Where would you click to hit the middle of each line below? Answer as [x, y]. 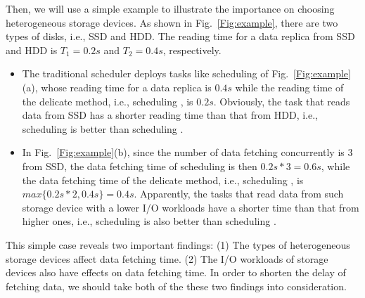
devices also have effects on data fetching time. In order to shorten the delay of [176, 272]
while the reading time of [289, 87]
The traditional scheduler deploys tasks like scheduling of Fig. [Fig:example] [186, 73]
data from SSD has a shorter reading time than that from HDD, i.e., [170, 115]
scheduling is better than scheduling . [103, 128]
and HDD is [32, 50]
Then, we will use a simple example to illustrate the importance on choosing [170, 8]
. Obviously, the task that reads [282, 101]
